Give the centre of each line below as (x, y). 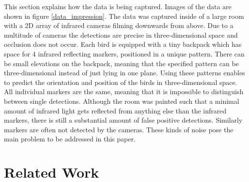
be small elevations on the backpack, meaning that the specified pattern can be (121, 63)
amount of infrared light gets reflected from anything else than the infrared (115, 110)
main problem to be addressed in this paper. (70, 139)
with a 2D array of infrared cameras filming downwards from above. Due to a (119, 25)
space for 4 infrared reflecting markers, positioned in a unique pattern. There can (124, 53)
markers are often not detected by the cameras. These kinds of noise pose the (119, 129)
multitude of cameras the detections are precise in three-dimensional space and (121, 35)
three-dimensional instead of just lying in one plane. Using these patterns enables (124, 73)
